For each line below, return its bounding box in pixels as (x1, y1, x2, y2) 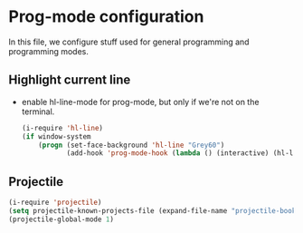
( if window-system (21, 131, 91, 141)
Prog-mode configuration (8, 6, 204, 27)
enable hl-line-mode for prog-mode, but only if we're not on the (21, 96, 260, 107)
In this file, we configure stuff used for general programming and (8, 36, 250, 47)
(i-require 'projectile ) (8, 198, 102, 208)
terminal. (21, 106, 55, 117)
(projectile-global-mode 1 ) (8, 215, 115, 224)
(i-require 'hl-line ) (21, 123, 103, 132)
